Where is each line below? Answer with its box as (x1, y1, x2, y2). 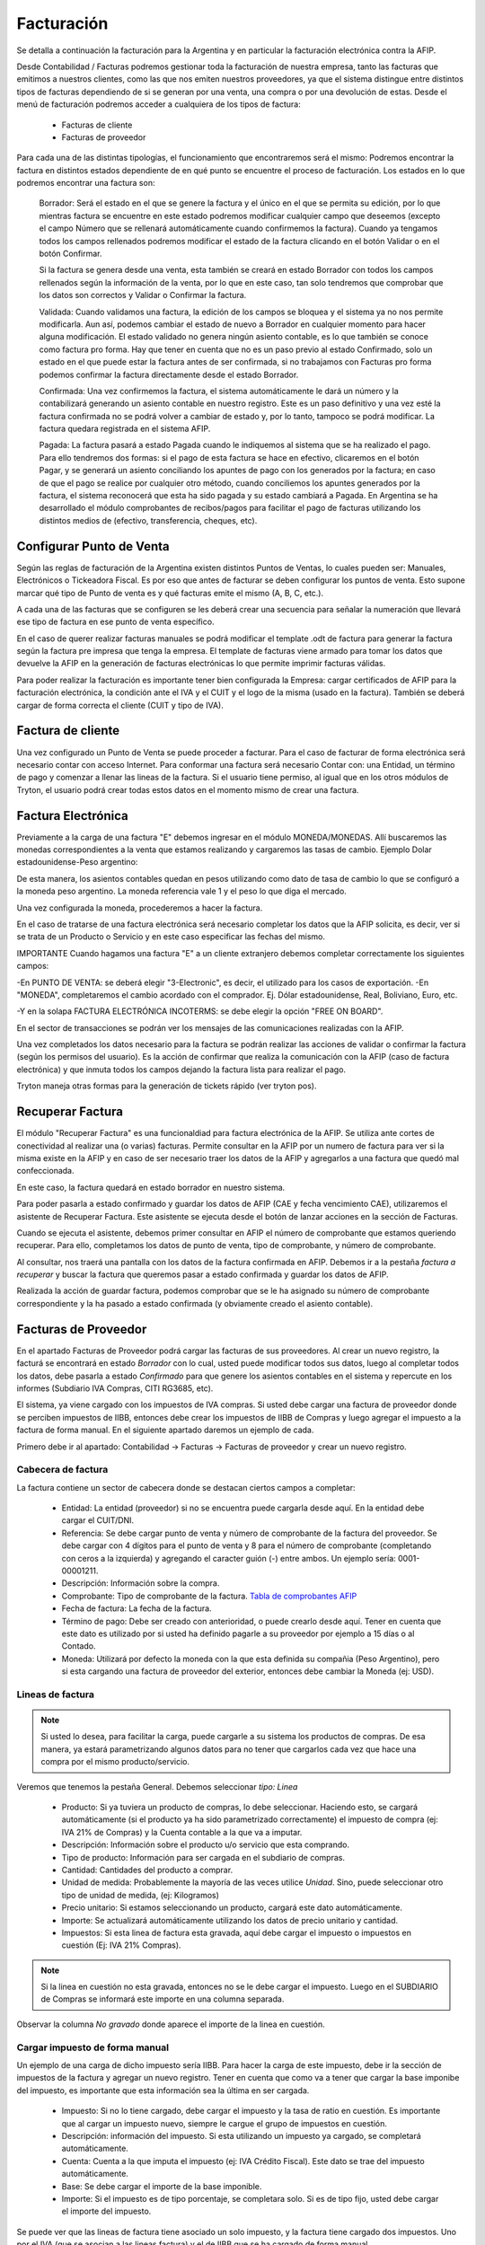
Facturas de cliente (61, 119, 133, 130)
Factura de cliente (16, 723, 120, 738)
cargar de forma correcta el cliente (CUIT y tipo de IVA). (16, 700, 224, 710)
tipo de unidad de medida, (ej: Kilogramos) (61, 1889, 220, 1900)
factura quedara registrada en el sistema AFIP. (39, 423, 211, 435)
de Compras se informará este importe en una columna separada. (40, 1994, 285, 2004)
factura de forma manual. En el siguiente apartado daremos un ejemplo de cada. (16, 1424, 314, 1436)
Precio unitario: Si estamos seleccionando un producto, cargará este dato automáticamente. (61, 1902, 403, 1913)
